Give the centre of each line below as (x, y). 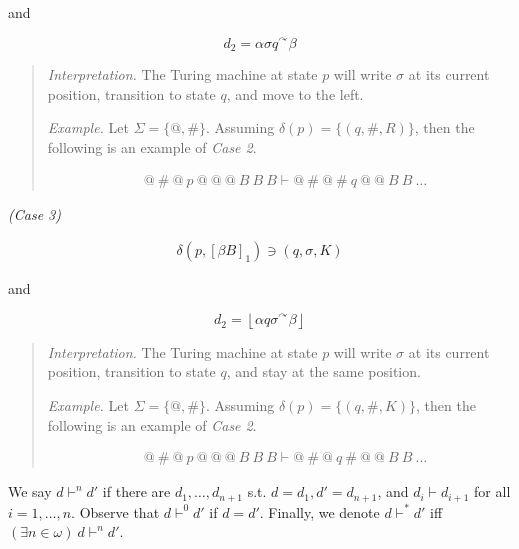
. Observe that (115, 511)
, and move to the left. (295, 93)
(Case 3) (34, 213)
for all (492, 491)
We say (30, 491)
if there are (136, 491)
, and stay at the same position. (323, 371)
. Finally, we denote (319, 511)
